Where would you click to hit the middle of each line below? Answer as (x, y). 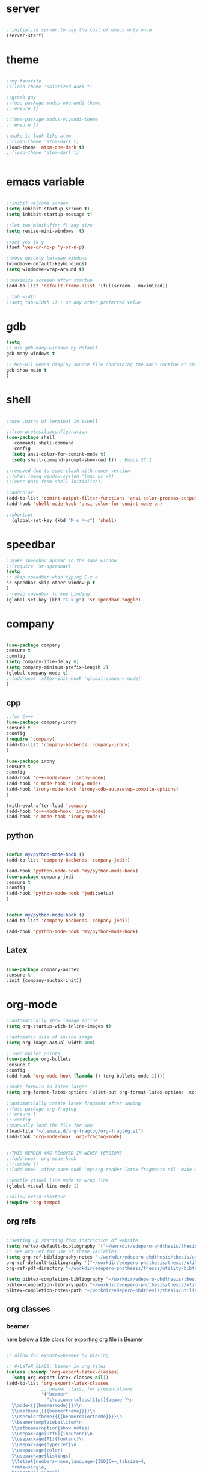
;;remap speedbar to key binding (48, 594)
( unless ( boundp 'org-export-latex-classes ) (63, 1372)
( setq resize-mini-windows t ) (45, 231)
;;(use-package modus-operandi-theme (54, 103)
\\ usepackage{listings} (41, 1456)
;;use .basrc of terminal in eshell (52, 421)
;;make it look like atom (38, 136)
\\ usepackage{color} (37, 1450)
